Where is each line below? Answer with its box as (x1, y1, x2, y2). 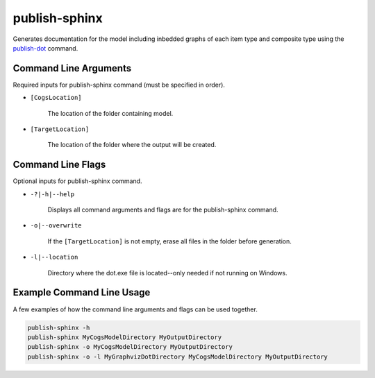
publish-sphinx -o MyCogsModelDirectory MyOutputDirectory (27, 343, 233, 351)
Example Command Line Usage (12, 286, 151, 298)
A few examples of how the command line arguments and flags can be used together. (12, 305, 258, 313)
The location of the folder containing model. (47, 109, 174, 117)
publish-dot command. (12, 44, 78, 52)
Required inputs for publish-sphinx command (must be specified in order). (12, 80, 226, 89)
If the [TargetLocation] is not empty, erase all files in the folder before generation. (47, 237, 292, 246)
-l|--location (30, 253, 78, 261)
